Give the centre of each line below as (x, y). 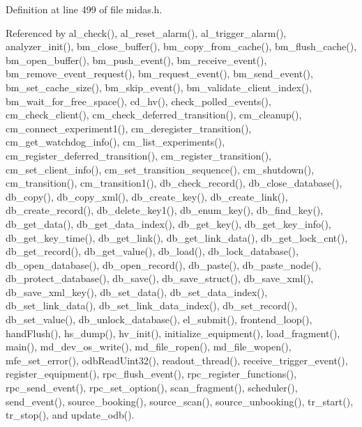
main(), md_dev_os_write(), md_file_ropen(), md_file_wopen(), (149, 347)
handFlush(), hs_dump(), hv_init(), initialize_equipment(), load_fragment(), (173, 333)
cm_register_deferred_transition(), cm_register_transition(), (138, 155)
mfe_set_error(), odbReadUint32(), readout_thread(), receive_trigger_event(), (177, 360)
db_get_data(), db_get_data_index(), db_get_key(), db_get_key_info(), (168, 223)
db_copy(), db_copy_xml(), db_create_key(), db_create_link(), (147, 196)
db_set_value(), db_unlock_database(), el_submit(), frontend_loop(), (159, 319)
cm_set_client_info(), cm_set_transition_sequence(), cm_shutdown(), (160, 169)
